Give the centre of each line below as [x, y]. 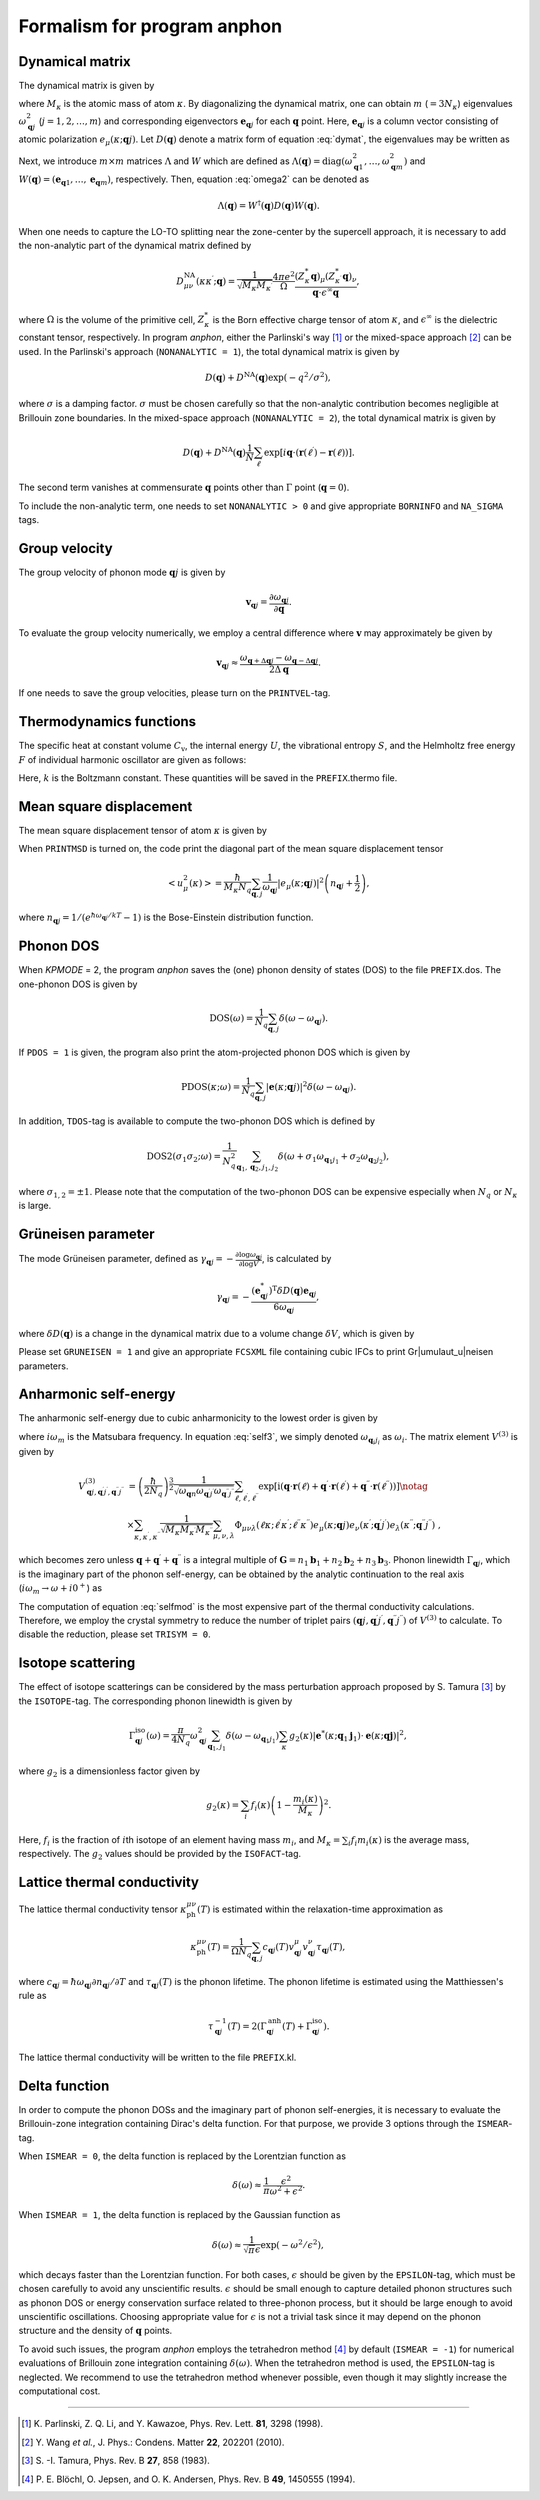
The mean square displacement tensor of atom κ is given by [142, 830]
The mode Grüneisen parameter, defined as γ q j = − [126, 1260]
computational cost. [59, 2391]
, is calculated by [296, 1259]
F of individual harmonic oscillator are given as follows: [132, 759]
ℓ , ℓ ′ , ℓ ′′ [246, 1497]
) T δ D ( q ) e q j [292, 1291]
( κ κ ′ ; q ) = [215, 280]
